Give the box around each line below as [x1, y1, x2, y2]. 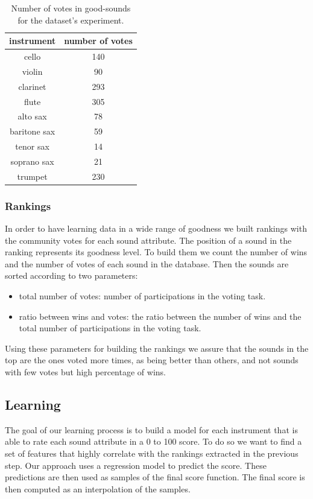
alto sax [17, 110, 47, 122]
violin [22, 65, 43, 77]
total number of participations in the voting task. [19, 322, 201, 334]
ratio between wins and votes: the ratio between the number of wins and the [19, 310, 302, 322]
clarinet [18, 80, 46, 92]
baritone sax [9, 125, 55, 138]
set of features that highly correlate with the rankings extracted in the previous [5, 447, 299, 460]
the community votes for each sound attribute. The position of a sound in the [5, 234, 292, 246]
